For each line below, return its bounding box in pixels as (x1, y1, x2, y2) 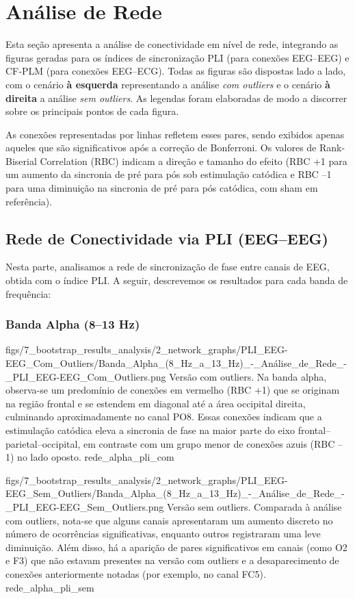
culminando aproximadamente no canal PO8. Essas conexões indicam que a (5, 409, 322, 424)
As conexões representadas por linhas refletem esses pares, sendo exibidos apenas (5, 127, 345, 141)
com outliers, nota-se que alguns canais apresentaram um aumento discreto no (5, 513, 333, 527)
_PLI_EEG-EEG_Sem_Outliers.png (5, 499, 164, 513)
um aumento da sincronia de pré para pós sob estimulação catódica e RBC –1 (5, 167, 332, 181)
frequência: (5, 286, 51, 301)
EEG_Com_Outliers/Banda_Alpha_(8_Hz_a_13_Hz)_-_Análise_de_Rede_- (5, 356, 347, 370)
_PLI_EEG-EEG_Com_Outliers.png (5, 369, 166, 383)
